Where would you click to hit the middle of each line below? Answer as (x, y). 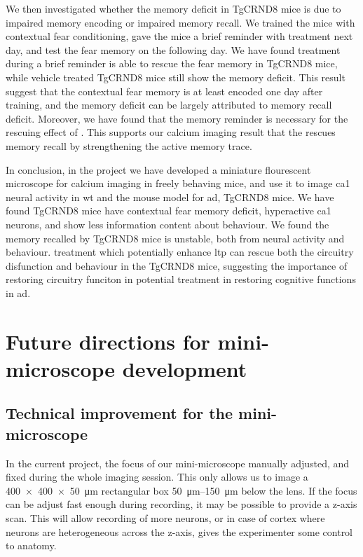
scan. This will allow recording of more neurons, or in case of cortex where (165, 518)
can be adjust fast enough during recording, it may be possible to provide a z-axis (181, 504)
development (185, 368)
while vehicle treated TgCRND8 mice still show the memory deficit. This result (176, 77)
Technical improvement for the (119, 413)
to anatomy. (31, 545)
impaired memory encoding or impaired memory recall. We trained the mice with (180, 22)
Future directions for (108, 341)
